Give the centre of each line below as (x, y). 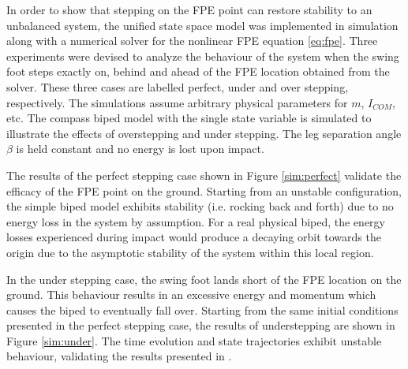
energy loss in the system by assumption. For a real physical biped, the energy (196, 221)
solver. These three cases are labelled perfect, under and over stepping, (178, 86)
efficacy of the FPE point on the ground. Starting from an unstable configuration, (204, 190)
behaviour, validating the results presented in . (119, 356)
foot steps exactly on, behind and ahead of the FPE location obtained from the (198, 71)
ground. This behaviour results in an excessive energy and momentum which (191, 294)
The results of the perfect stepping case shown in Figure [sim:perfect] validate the (204, 175)
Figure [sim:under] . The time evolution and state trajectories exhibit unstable (194, 340)
